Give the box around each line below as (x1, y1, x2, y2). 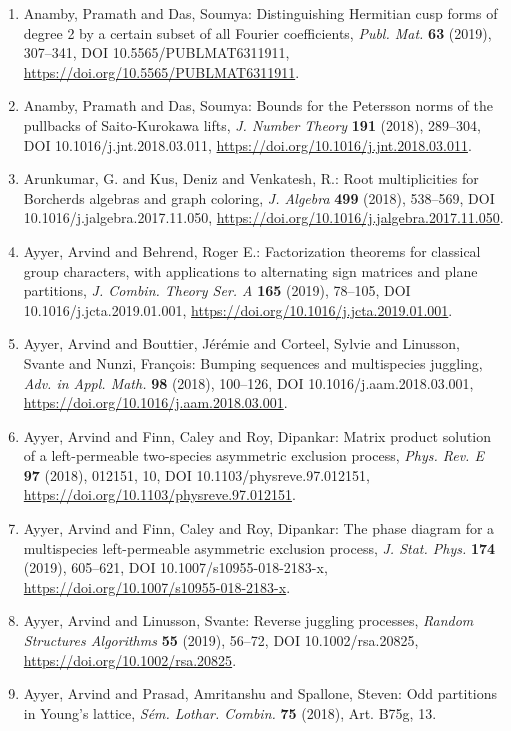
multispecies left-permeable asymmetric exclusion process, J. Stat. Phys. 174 (23, 537, 496, 558)
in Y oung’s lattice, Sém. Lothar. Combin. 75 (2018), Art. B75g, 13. (23, 702, 437, 723)
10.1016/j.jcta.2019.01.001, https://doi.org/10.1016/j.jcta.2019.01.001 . (23, 299, 453, 320)
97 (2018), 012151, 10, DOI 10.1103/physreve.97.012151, (23, 464, 370, 485)
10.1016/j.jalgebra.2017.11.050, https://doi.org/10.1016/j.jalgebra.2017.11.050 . (23, 207, 504, 228)
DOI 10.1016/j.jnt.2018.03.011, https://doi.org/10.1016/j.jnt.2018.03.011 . (23, 134, 472, 155)
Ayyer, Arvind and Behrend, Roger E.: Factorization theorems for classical (23, 240, 481, 261)
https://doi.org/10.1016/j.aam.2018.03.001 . (23, 392, 288, 413)
